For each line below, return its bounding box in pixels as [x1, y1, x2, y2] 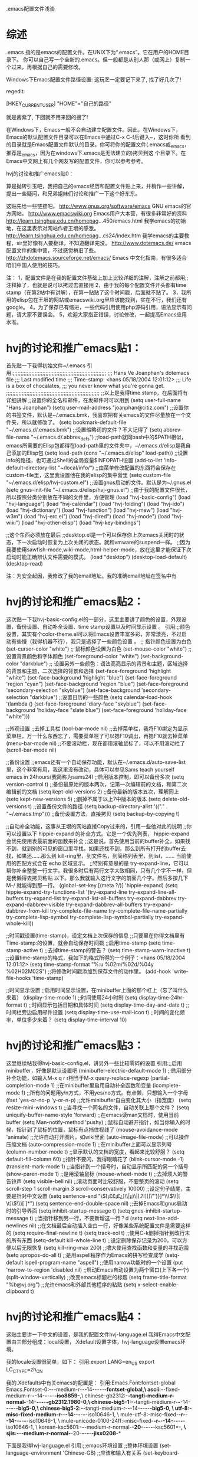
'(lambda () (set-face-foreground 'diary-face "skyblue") [6, 700, 141, 707]
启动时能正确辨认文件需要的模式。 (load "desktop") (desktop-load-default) [6, 554, 187, 561]
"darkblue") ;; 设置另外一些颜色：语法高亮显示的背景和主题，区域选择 [19, 660, 189, 667]
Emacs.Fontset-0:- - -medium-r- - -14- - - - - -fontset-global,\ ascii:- [6, 1386, 164, 1393]
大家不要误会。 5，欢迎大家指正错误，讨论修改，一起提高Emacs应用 [21, 311, 187, 318]
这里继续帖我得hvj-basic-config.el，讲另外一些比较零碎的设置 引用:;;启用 [6, 1059, 183, 1067]
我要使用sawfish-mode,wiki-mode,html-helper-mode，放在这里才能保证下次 [6, 546, 192, 553]
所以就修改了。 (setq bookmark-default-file [21, 419, 127, 426]
